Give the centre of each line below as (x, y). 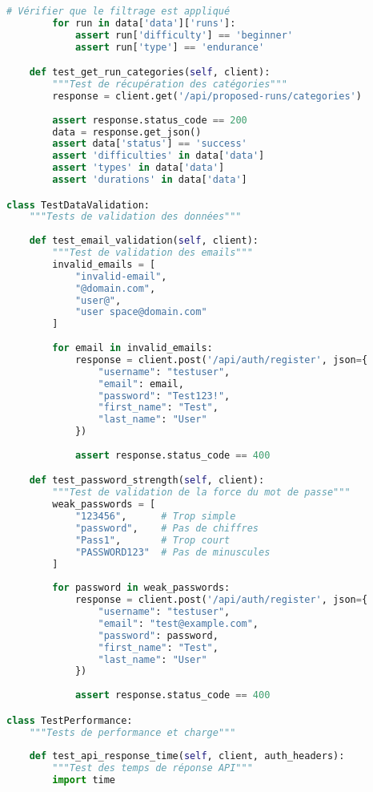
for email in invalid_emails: (132, 348)
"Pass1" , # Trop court (152, 540)
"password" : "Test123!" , (164, 396)
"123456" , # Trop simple (155, 517)
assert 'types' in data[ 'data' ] (138, 168)
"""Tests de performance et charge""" (132, 732)
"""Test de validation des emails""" (152, 253)
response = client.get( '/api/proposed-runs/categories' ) (207, 96)
